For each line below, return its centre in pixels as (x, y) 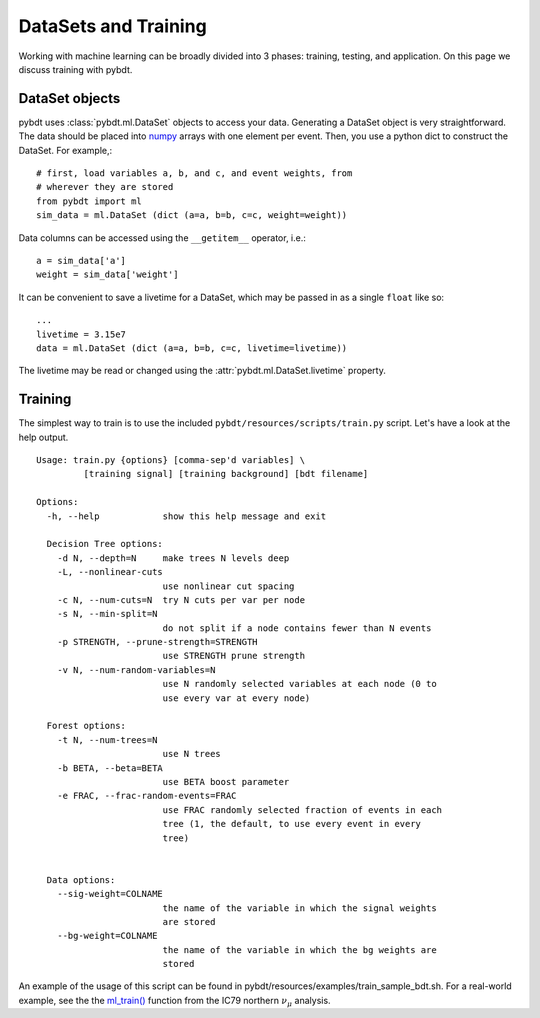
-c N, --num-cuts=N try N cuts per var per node (180, 599)
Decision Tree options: (105, 544)
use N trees (192, 754)
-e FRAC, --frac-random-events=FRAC (146, 796)
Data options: (81, 879)
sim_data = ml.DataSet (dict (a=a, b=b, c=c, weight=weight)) (192, 215)
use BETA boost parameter (226, 781)
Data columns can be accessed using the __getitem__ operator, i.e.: (162, 237)
